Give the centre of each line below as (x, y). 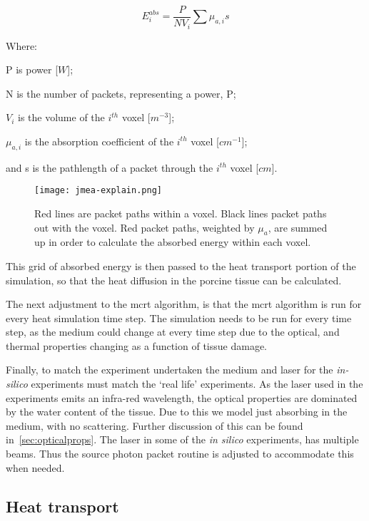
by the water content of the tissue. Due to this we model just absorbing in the (177, 412)
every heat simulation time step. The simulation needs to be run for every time (179, 318)
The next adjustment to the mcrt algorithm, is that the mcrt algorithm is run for (184, 304)
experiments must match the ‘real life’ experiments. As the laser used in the (197, 384)
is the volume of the (61, 117)
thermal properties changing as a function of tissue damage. (136, 345)
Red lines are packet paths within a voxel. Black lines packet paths (181, 213)
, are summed (298, 227)
